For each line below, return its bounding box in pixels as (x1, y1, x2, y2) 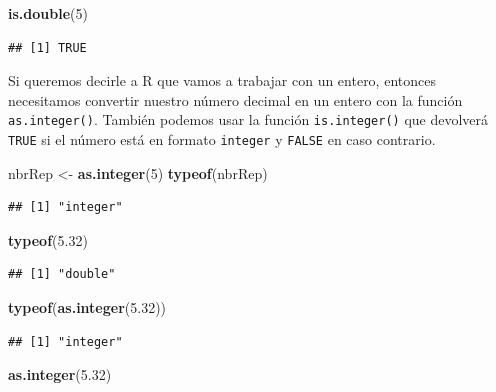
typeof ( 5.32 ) (8, 229, 88, 250)
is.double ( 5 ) (8, 3, 88, 23)
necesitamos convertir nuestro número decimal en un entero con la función (8, 89, 463, 110)
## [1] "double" (8, 267, 116, 282)
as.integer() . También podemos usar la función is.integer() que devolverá (8, 109, 489, 130)
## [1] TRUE (8, 40, 87, 55)
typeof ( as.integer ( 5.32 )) (8, 297, 167, 318)
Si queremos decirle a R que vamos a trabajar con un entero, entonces (8, 70, 436, 91)
